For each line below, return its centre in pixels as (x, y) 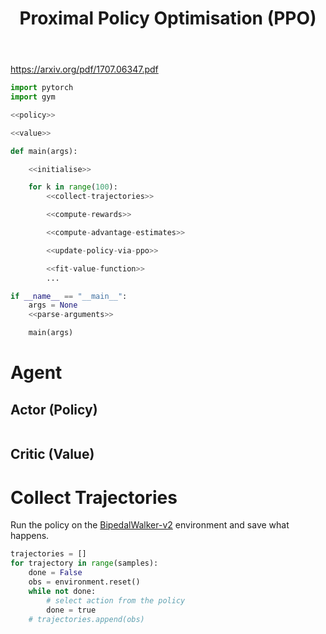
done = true (71, 610)
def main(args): (44, 151)
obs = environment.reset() (84, 582)
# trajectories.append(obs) (86, 619)
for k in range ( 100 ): (73, 187)
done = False (55, 573)
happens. (30, 536)
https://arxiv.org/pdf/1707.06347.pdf (84, 69)
